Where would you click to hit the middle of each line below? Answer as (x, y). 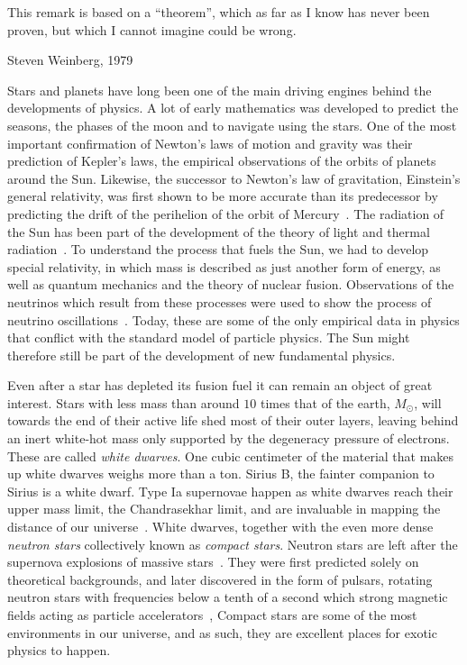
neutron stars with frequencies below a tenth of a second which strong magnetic (228, 597)
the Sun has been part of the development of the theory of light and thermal (219, 231)
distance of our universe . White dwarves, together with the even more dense (220, 527)
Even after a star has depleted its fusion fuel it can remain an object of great (220, 385)
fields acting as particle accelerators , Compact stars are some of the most (212, 615)
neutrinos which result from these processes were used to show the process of (220, 301)
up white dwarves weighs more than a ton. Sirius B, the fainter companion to (221, 474)
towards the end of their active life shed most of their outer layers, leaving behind (233, 420)
